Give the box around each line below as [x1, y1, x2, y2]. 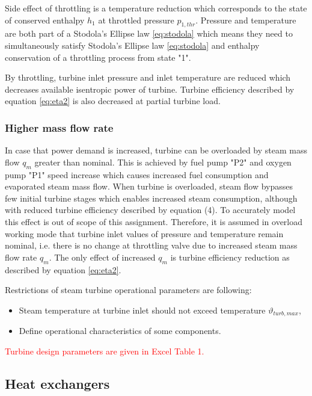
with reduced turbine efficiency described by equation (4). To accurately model [5, 203, 296, 216]
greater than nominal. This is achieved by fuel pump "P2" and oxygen [34, 155, 292, 168]
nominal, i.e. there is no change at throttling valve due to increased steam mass [5, 239, 298, 252]
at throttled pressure [98, 13, 174, 26]
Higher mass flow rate [5, 120, 114, 135]
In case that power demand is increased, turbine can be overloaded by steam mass [5, 144, 308, 156]
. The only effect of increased [49, 250, 156, 263]
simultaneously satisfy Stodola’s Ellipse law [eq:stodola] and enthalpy [5, 39, 260, 51]
